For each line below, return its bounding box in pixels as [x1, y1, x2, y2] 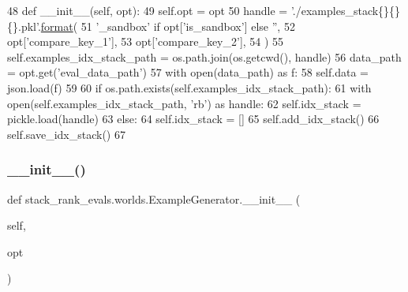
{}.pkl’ [7, 17, 38, 34]
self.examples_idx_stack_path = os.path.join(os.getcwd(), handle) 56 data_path [7, 48, 402, 65]
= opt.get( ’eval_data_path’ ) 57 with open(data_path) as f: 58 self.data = [7, 64, 369, 80]
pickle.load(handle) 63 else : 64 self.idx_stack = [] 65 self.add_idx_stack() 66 [7, 110, 380, 127]
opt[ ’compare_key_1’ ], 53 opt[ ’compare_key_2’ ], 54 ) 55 [7, 33, 284, 50]
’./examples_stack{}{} [290, 2, 401, 18]
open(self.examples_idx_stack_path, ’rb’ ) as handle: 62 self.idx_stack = [7, 95, 361, 111]
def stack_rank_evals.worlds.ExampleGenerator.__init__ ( [7, 190, 301, 207]
